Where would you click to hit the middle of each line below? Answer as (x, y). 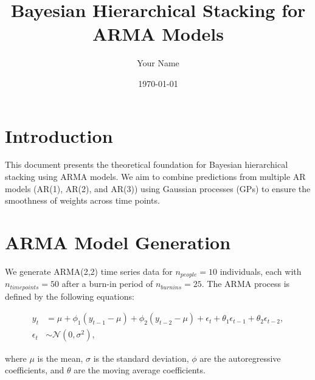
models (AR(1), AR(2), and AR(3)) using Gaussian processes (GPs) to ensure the (158, 188)
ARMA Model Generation (118, 242)
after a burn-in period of (107, 284)
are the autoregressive (240, 358)
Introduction (59, 135)
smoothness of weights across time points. (82, 200)
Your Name (158, 63)
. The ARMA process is (246, 284)
